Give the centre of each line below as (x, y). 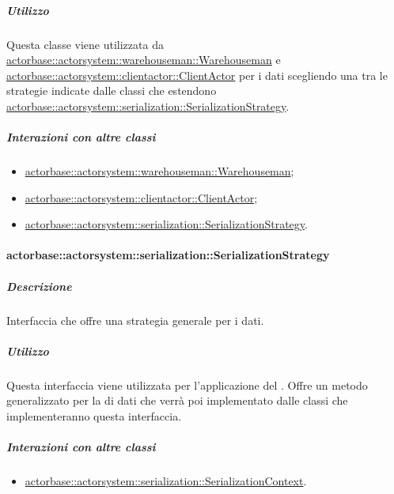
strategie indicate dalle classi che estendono (112, 91)
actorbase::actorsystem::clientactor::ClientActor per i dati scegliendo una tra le (197, 75)
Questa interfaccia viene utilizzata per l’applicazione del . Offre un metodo (187, 385)
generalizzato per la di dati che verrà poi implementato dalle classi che (177, 400)
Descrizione (39, 286)
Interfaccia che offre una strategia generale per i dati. (135, 320)
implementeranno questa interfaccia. (94, 415)
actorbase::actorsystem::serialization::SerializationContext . (166, 481)
